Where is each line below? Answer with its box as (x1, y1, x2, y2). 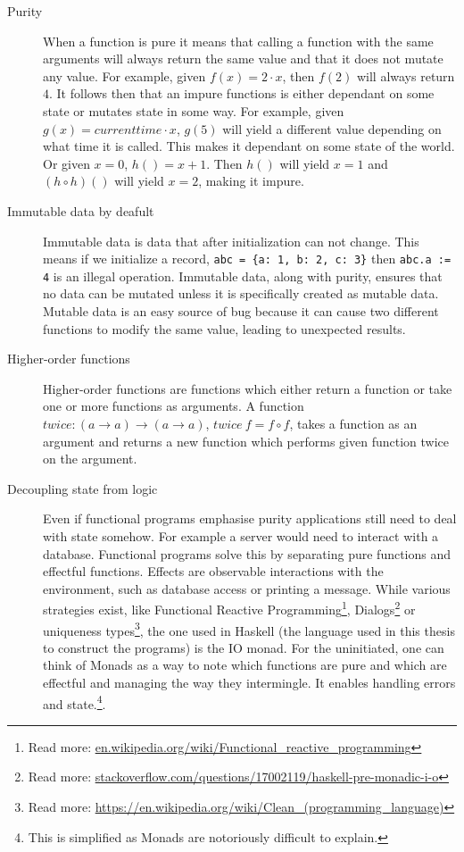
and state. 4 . (43, 691, 106, 713)
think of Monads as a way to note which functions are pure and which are (43, 656, 447, 674)
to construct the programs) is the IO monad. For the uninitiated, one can (43, 638, 444, 656)
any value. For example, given (43, 66, 206, 85)
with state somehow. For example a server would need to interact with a (43, 526, 439, 545)
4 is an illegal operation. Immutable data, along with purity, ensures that (43, 266, 443, 285)
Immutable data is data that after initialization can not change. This (43, 231, 419, 250)
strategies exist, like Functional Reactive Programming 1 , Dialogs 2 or (43, 597, 416, 618)
